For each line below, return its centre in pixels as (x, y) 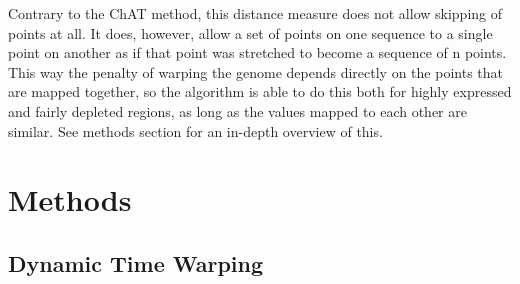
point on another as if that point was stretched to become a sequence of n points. (257, 52)
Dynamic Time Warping (136, 262)
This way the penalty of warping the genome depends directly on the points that (255, 71)
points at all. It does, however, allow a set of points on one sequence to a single (250, 32)
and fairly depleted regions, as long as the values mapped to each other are (237, 110)
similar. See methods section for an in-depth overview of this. (195, 130)
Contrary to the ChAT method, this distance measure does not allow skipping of (255, 13)
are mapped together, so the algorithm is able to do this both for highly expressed (260, 91)
